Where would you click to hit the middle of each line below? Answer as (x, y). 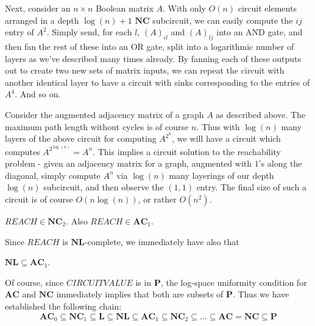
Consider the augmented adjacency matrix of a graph (104, 114)
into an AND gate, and (260, 32)
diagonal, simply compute (53, 175)
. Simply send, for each (89, 32)
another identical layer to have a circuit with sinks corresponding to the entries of (157, 82)
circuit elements (267, 8)
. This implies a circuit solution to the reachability (187, 151)
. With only (184, 8)
